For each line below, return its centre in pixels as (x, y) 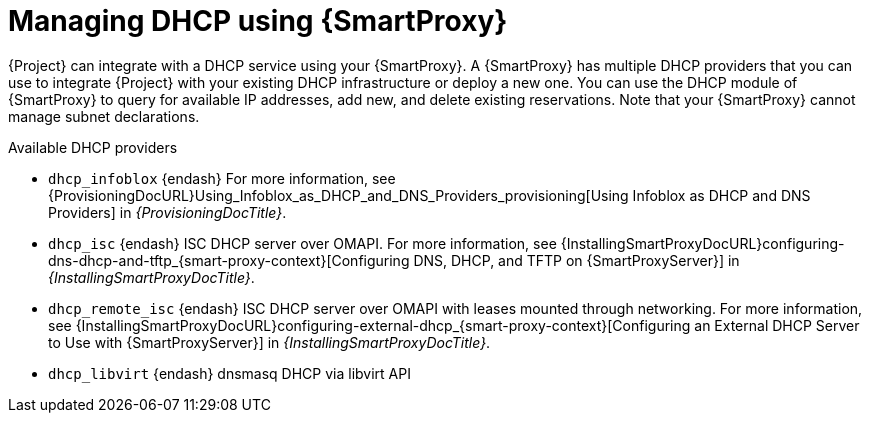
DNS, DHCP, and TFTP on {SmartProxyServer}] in (576, 260)
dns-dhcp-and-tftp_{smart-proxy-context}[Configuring (229, 260)
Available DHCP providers (93, 147)
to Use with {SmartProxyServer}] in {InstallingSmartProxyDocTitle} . (269, 342)
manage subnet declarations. (104, 116)
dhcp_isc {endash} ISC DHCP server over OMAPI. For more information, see (302, 243)
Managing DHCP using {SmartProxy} (258, 21)
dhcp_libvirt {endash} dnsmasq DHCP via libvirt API (229, 373)
